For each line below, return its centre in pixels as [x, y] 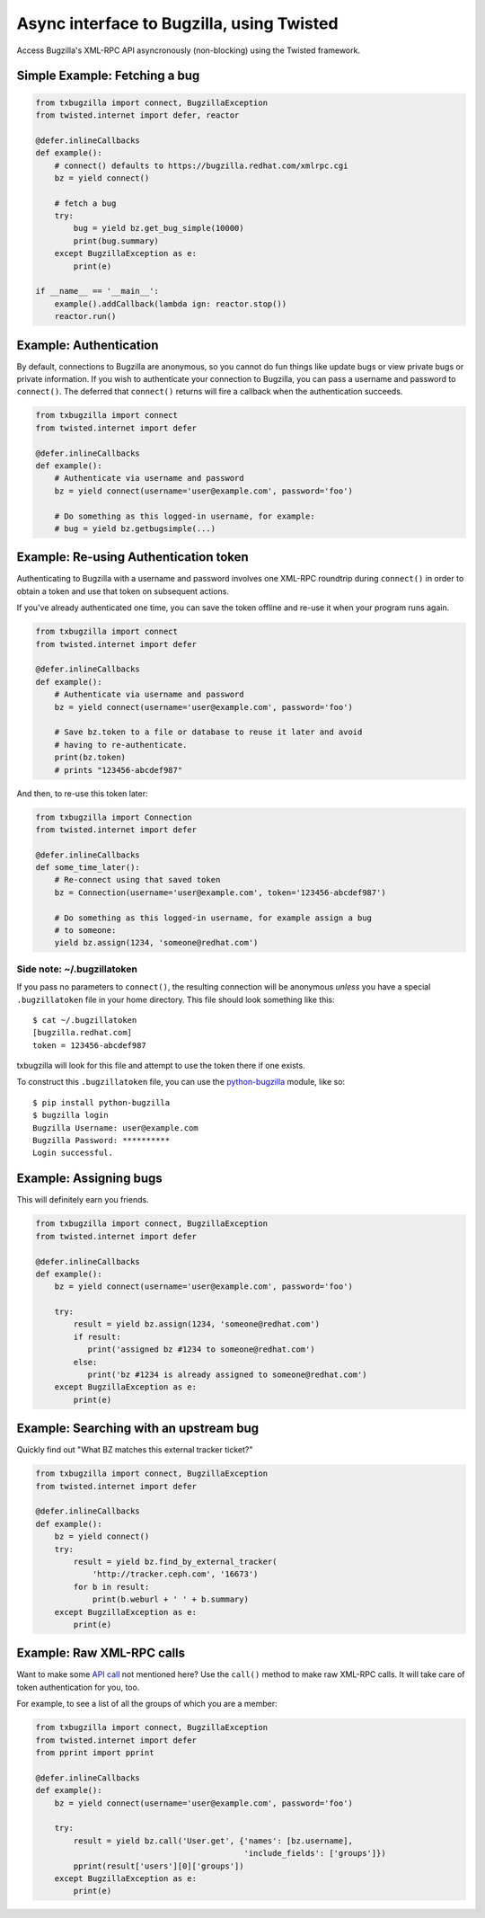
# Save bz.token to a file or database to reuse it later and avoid [208, 732]
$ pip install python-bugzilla [101, 1102]
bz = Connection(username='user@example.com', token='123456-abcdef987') [220, 892]
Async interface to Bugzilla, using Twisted [177, 23]
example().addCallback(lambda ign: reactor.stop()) [171, 304]
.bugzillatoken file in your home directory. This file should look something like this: [176, 999]
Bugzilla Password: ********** [101, 1141]
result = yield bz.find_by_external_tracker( [175, 1562]
